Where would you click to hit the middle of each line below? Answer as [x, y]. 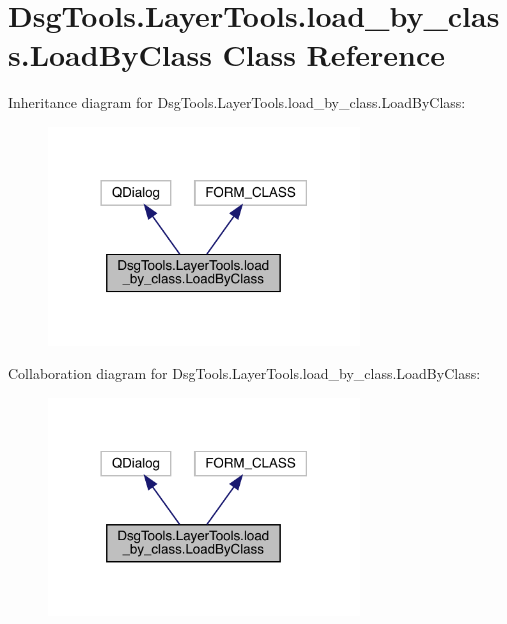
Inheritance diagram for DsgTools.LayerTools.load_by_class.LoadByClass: [237, 102]
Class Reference [334, 54]
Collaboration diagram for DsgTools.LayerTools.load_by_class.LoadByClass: [244, 373]
